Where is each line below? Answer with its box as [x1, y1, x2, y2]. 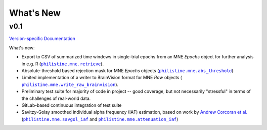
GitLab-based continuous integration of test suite [21, 102, 122, 108]
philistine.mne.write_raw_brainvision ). [21, 82, 119, 87]
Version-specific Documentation [9, 36, 75, 42]
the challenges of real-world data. [21, 95, 91, 101]
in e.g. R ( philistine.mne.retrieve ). [21, 61, 104, 67]
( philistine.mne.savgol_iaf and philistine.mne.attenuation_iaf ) [21, 116, 178, 122]
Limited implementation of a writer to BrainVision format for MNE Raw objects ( [21, 75, 182, 81]
